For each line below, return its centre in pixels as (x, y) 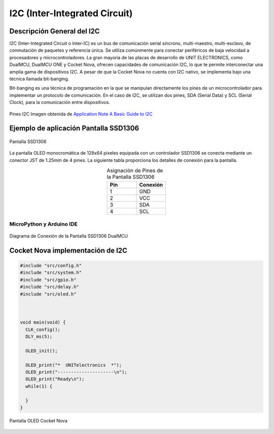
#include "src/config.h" (51, 266)
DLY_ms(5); (39, 336)
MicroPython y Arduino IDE (44, 224)
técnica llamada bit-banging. (39, 79)
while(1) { (39, 386)
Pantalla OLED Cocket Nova (39, 420)
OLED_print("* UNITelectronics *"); (74, 365)
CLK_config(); (43, 329)
